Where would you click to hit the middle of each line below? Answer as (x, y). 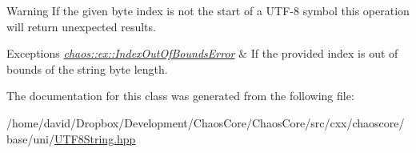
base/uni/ (30, 138)
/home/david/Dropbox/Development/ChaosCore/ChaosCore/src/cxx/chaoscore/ (206, 122)
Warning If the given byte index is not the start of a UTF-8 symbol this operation (208, 10)
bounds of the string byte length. (87, 68)
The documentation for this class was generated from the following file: (180, 96)
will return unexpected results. (81, 26)
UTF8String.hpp (95, 138)
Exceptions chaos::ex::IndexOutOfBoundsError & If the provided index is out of (202, 53)
